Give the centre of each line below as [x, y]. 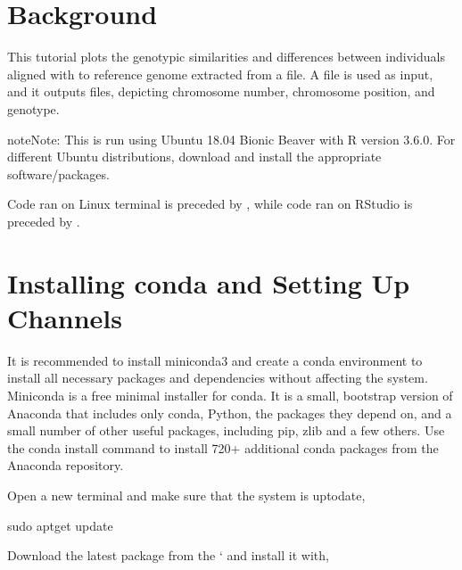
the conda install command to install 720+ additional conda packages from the [223, 447]
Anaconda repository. [66, 465]
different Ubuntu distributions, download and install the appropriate [194, 157]
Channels [65, 317]
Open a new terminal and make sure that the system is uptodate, [186, 495]
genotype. [33, 108]
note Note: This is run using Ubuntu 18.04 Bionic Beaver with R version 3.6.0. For [231, 139]
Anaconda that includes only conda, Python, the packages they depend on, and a [230, 413]
